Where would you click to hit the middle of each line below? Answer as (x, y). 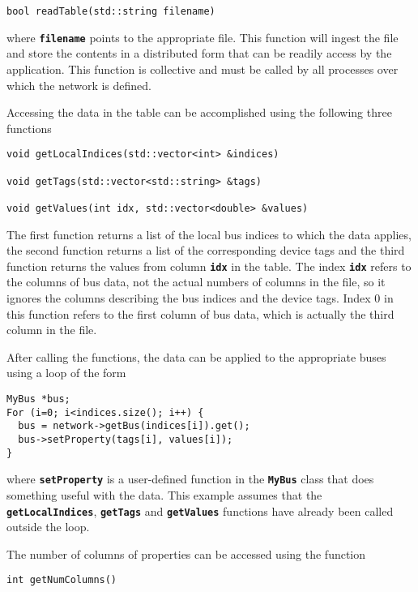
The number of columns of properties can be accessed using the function (186, 553)
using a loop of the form (66, 373)
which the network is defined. (79, 85)
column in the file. (52, 330)
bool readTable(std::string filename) (111, 11)
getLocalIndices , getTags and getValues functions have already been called (200, 510)
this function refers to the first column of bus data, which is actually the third (200, 313)
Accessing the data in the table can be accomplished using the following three (199, 112)
